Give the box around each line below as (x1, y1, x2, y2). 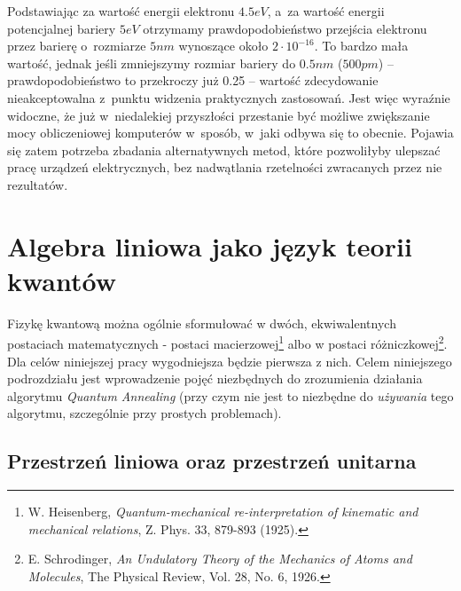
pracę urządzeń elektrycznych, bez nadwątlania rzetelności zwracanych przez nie (7, 158, 442, 177)
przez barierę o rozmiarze (7, 36, 146, 55)
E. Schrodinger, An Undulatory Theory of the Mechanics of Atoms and (27, 549, 412, 568)
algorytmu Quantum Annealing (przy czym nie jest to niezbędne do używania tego (7, 386, 454, 405)
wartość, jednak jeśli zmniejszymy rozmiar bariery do (7, 53, 296, 72)
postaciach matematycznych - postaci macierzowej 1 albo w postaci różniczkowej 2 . (7, 332, 448, 353)
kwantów (7, 262, 117, 298)
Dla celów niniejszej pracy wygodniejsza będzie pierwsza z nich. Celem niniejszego (7, 351, 452, 370)
